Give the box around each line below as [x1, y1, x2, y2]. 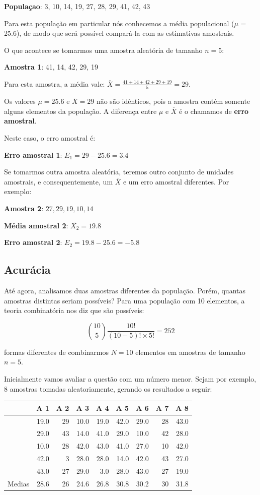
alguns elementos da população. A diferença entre [4, 105, 157, 116]
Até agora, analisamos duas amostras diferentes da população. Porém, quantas [4, 285, 245, 296]
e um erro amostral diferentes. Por [123, 176, 229, 187]
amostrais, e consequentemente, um [4, 176, 113, 187]
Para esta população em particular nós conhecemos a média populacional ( [4, 18, 234, 28]
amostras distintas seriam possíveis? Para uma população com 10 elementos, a [4, 295, 245, 305]
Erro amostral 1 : [4, 149, 62, 160]
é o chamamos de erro [179, 105, 249, 116]
